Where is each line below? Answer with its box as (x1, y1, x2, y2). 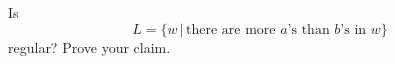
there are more (186, 22, 276, 37)
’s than (287, 22, 330, 37)
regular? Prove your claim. (8, 36, 171, 57)
